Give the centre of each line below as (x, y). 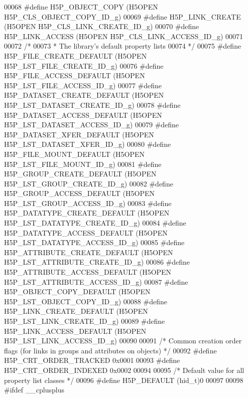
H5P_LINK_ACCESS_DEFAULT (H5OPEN (75, 331)
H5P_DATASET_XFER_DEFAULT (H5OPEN (79, 134)
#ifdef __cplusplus (34, 390)
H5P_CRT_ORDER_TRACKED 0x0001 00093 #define (92, 360)
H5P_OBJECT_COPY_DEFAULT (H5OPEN (77, 291)
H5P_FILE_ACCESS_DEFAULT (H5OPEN (75, 75)
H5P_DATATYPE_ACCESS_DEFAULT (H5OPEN (86, 232)
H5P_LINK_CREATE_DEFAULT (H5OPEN (76, 311)
